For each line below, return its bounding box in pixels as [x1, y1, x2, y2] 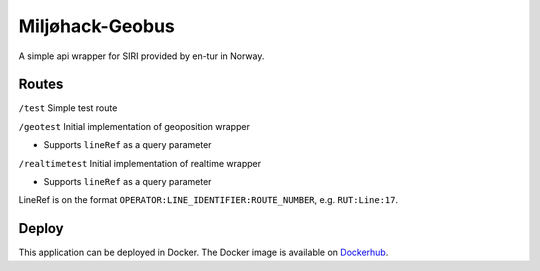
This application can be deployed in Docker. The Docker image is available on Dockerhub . [18, 246, 389, 259]
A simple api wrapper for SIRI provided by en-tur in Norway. [18, 50, 265, 62]
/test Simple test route [18, 102, 118, 114]
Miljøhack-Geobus [18, 15, 175, 37]
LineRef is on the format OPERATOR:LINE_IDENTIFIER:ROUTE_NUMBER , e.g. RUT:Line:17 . [18, 194, 399, 206]
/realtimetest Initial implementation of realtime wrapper [18, 157, 262, 169]
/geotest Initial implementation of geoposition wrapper [18, 120, 250, 132]
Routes [18, 76, 64, 93]
